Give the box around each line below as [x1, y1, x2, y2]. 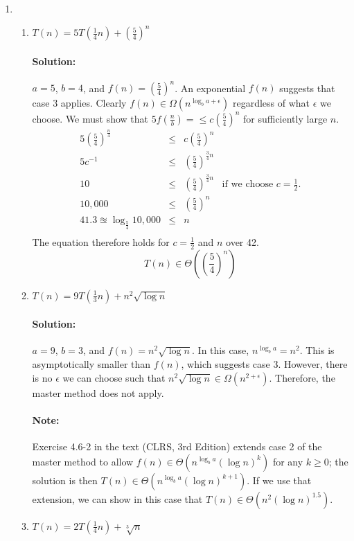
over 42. [226, 234, 259, 249]
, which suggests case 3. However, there [181, 357, 348, 371]
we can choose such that [62, 370, 166, 384]
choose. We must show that [32, 111, 149, 125]
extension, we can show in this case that [32, 491, 203, 506]
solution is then [32, 472, 98, 487]
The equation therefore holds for [32, 234, 170, 249]
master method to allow [32, 454, 134, 468]
